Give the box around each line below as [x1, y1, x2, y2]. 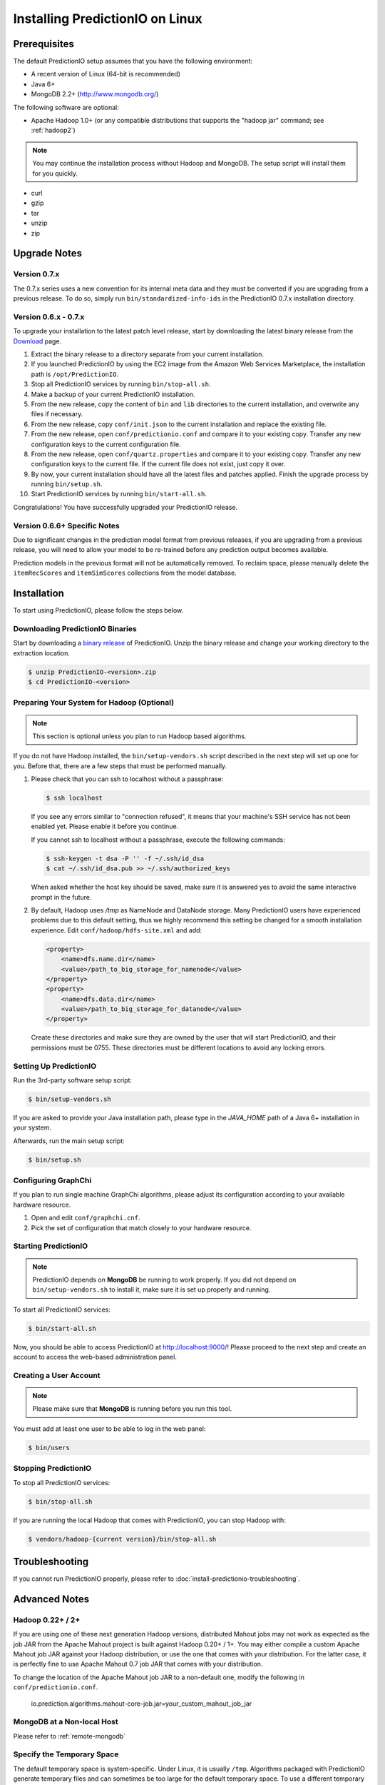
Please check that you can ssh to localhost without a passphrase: [31, 775, 224, 783]
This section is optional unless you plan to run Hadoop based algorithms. [32, 732, 247, 740]
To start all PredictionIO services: [13, 1305, 111, 1314]
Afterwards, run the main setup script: [13, 1136, 125, 1145]
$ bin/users [28, 1443, 71, 1452]
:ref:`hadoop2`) [31, 126, 76, 135]
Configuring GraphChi [13, 1175, 92, 1185]
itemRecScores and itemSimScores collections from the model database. [13, 568, 237, 578]
